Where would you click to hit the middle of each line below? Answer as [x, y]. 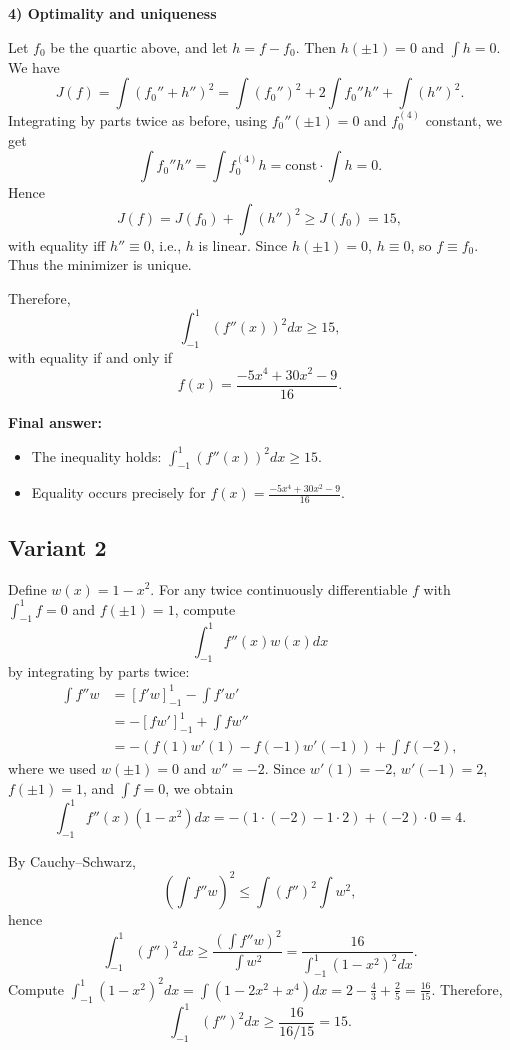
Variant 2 [57, 546]
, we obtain [199, 787]
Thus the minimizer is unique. [100, 264]
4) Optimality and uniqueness [112, 13]
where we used [52, 767]
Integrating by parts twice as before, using [137, 120]
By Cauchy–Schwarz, [72, 860]
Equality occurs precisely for [118, 492]
